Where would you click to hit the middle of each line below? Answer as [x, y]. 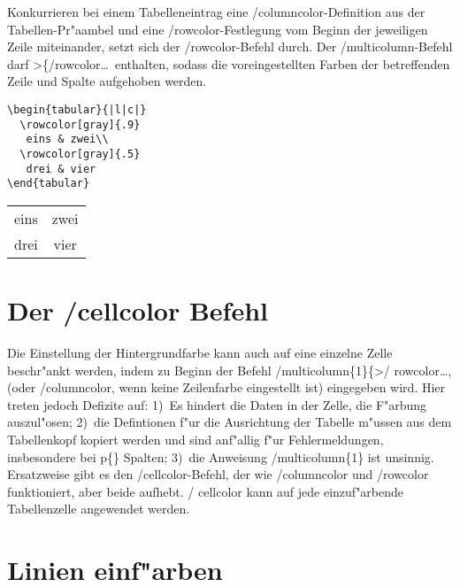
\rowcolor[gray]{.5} [80, 154]
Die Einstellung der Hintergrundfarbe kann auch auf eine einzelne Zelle [200, 353]
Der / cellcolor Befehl [138, 310]
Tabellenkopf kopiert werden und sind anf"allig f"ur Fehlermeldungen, [195, 439]
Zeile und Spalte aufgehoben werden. [107, 81]
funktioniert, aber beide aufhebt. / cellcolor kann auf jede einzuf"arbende [206, 491]
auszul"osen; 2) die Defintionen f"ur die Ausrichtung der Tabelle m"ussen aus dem [230, 422]
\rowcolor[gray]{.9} [80, 124]
